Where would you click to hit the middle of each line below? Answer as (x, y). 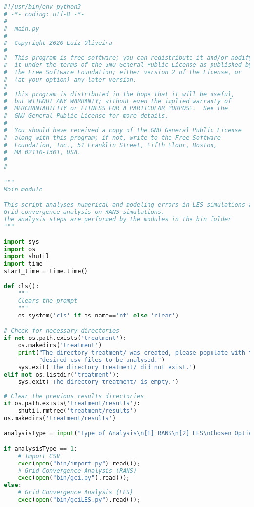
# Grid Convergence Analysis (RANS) (77, 471)
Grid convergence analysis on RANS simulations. (85, 212)
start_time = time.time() (46, 271)
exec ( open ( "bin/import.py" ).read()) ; (79, 463)
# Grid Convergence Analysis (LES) (75, 493)
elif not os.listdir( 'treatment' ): (62, 374)
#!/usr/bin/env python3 (42, 7)
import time (23, 264)
